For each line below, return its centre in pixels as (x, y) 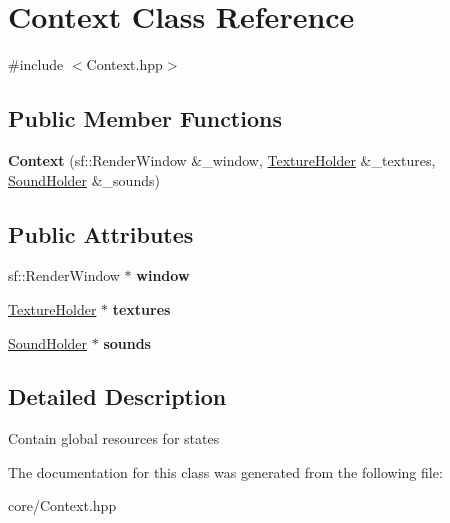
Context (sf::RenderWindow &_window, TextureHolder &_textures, (222, 159)
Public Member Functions (145, 118)
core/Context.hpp (62, 505)
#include (36, 64)
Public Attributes (101, 233)
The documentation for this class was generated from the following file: (225, 471)
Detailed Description (117, 396)
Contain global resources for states (114, 438)
